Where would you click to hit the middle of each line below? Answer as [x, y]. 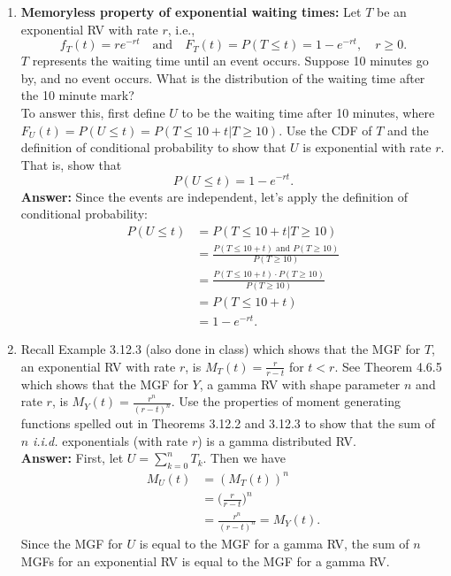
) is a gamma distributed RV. [277, 440]
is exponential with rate [367, 147]
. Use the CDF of [325, 130]
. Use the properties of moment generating [286, 401]
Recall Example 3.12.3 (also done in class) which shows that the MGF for [221, 349]
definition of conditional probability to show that [153, 147]
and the [408, 130]
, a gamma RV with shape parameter [300, 384]
